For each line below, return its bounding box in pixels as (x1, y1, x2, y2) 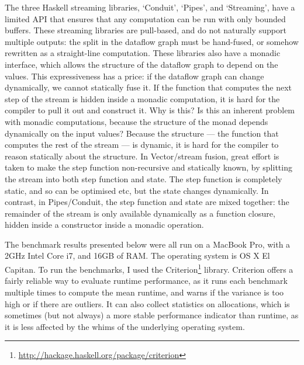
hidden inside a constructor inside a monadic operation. (5, 218, 204, 231)
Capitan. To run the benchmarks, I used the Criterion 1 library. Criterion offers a (5, 262, 293, 275)
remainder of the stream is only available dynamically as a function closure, (5, 207, 275, 219)
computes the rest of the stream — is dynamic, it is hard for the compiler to (5, 138, 279, 151)
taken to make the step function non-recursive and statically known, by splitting (5, 161, 292, 173)
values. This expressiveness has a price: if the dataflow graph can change (5, 69, 264, 82)
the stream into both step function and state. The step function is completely (5, 172, 282, 185)
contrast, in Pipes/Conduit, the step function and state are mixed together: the (5, 196, 289, 208)
